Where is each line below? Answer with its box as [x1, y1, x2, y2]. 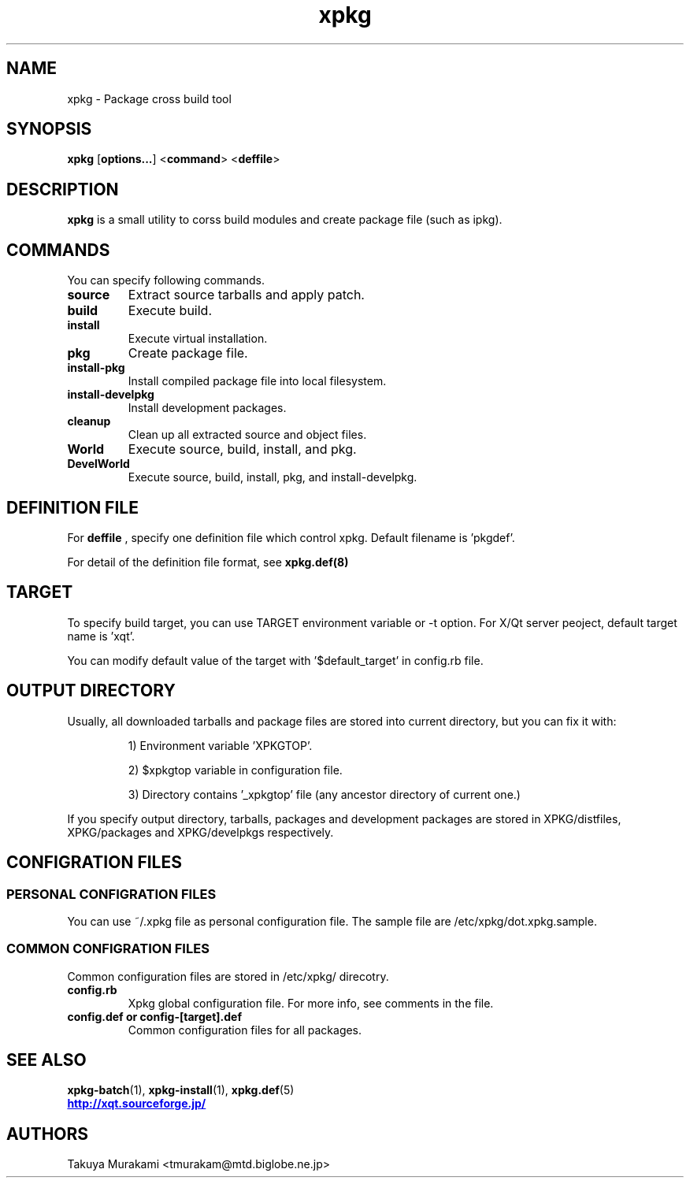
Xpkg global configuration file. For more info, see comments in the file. [128, 996, 494, 1010]
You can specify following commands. [67, 273, 265, 288]
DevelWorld [67, 457, 130, 471]
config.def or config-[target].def [67, 1009, 242, 1023]
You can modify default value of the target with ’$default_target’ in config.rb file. [67, 653, 484, 667]
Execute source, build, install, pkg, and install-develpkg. [128, 470, 417, 484]
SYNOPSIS [6, 119, 92, 139]
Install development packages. [128, 401, 287, 415]
